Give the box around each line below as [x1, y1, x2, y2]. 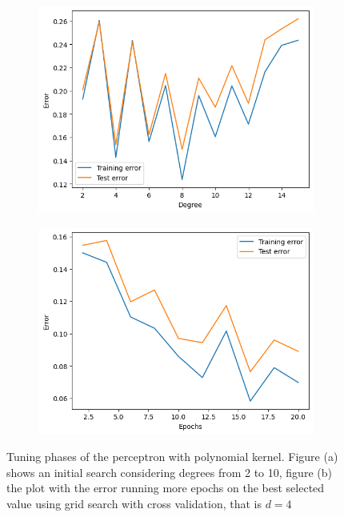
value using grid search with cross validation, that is [6, 495, 262, 511]
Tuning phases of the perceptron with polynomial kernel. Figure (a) [6, 448, 338, 465]
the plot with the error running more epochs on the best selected [6, 479, 325, 496]
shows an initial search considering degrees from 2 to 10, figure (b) [6, 463, 332, 480]
